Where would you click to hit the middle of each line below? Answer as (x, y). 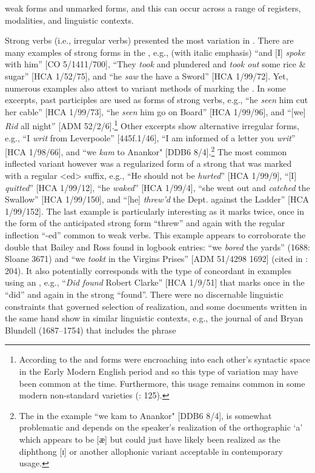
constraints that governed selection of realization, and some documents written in (156, 306)
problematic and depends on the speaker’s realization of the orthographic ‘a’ (161, 427)
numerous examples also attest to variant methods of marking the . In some (146, 88)
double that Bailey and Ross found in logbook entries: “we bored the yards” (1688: (157, 247)
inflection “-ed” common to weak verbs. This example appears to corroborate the (155, 235)
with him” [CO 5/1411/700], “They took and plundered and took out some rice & (155, 64)
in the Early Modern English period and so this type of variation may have (158, 371)
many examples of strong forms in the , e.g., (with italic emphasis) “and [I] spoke (155, 52)
